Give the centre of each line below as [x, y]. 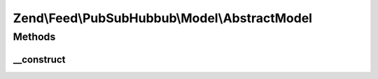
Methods [34, 37]
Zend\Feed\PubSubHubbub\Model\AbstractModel [163, 18]
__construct [39, 59]
